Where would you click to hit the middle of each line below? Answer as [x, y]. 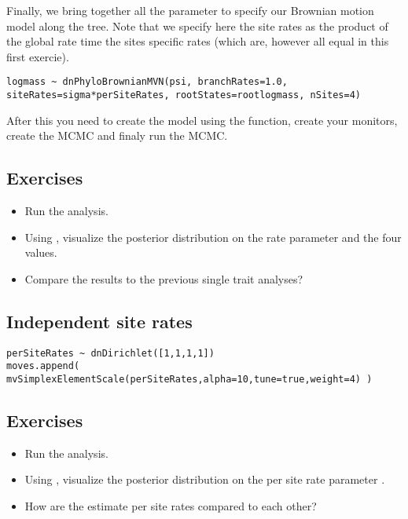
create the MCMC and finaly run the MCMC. [117, 135]
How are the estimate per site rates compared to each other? [171, 506]
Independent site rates [99, 321]
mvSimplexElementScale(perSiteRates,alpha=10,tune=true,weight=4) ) [189, 379]
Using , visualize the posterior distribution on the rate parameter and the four [213, 237]
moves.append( [43, 366]
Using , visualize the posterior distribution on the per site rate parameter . [205, 479]
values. [41, 252]
